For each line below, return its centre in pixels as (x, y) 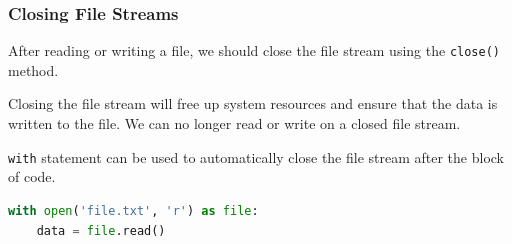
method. (33, 69)
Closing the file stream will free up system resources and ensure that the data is (253, 103)
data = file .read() (101, 230)
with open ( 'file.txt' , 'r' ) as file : (133, 210)
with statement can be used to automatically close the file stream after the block (256, 156)
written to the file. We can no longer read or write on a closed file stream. (234, 123)
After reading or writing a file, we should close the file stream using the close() (254, 50)
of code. (32, 176)
